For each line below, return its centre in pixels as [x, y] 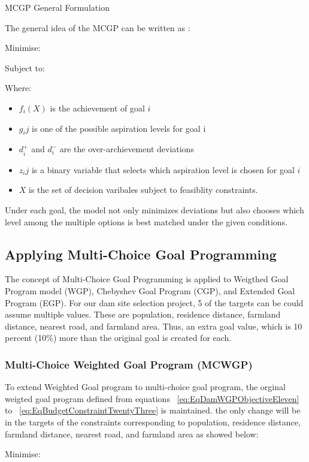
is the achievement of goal [97, 108]
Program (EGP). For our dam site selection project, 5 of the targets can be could [154, 302]
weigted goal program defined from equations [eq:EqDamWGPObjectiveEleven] [152, 398]
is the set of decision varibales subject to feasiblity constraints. [143, 190]
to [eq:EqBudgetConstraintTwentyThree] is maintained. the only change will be [153, 410]
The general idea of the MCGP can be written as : [98, 27]
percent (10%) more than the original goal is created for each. [118, 338]
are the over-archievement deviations [127, 149]
